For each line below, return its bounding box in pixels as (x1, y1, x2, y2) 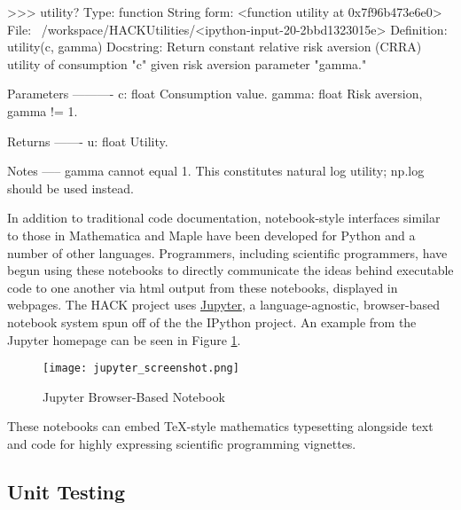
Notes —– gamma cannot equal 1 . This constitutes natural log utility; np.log (7, 161, 425, 180)
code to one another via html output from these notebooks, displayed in (7, 278, 398, 296)
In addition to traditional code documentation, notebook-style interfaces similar (7, 208, 441, 227)
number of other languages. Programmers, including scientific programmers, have (7, 243, 448, 262)
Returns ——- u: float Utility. (7, 131, 168, 150)
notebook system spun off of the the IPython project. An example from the (7, 312, 417, 331)
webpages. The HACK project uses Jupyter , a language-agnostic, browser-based (7, 295, 441, 314)
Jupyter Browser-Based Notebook (43, 387, 225, 405)
